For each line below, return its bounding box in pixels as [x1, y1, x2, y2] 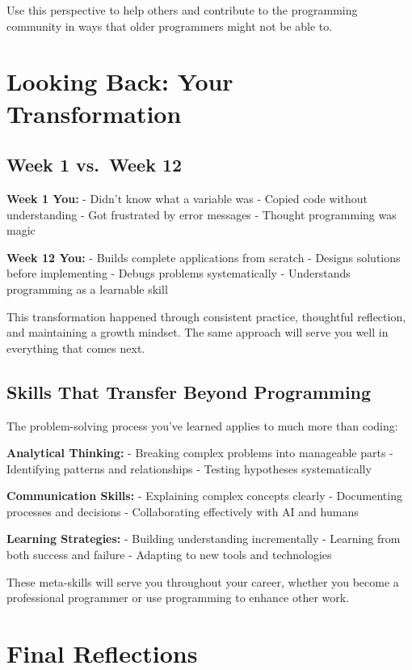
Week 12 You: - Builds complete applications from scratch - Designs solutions [6, 248, 401, 265]
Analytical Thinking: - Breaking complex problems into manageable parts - [6, 444, 393, 461]
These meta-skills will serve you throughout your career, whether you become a [6, 573, 399, 590]
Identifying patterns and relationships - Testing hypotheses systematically [6, 460, 372, 477]
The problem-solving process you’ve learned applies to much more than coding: [6, 417, 398, 434]
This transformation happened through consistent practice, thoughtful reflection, [6, 307, 406, 324]
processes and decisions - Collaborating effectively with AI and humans [6, 502, 359, 519]
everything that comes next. [6, 339, 145, 356]
